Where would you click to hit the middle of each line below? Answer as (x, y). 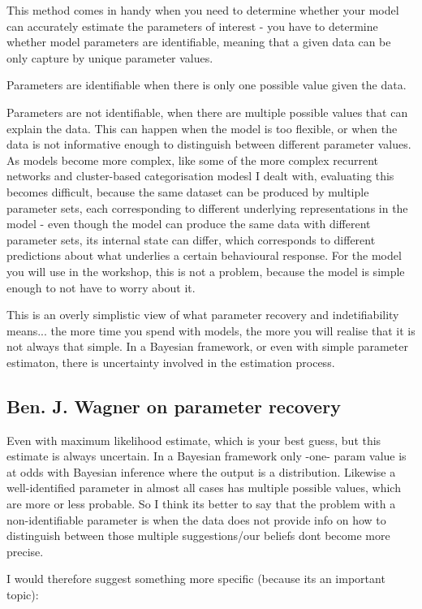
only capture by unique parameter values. (110, 57)
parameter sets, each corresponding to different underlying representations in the (207, 207)
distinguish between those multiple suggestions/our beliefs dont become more (198, 536)
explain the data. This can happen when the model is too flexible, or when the (202, 128)
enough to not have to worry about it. (101, 287)
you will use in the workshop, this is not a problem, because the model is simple (206, 271)
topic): (23, 595)
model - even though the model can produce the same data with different (189, 224)
